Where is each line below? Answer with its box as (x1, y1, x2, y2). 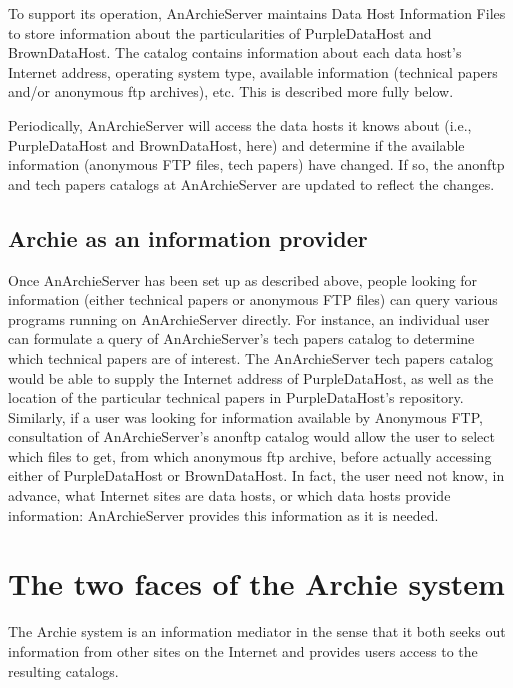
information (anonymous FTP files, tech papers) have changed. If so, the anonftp (8, 154, 505, 175)
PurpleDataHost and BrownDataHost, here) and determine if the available (8, 134, 465, 155)
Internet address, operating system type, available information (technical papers (8, 61, 498, 82)
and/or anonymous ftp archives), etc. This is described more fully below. (8, 81, 454, 102)
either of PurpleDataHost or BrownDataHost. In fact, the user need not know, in (8, 465, 505, 486)
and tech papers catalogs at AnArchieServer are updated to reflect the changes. (8, 173, 495, 194)
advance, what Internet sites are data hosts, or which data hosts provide (8, 485, 451, 506)
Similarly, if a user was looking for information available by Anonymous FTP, (8, 406, 483, 427)
